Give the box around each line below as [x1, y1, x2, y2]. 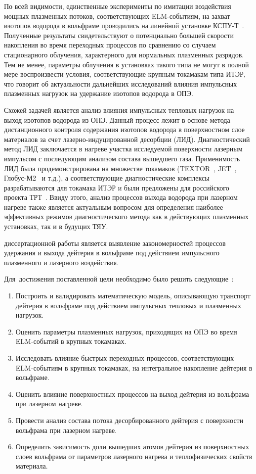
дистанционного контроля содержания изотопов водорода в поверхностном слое [4, 124, 245, 135]
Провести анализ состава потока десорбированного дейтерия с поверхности [15, 415, 244, 425]
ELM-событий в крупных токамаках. [15, 336, 127, 346]
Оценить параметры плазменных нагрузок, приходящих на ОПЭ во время [15, 326, 237, 336]
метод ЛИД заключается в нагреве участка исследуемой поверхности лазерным [4, 143, 243, 154]
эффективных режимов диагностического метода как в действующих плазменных [4, 211, 249, 222]
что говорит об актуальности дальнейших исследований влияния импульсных [4, 78, 237, 89]
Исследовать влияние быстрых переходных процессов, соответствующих [15, 353, 234, 363]
